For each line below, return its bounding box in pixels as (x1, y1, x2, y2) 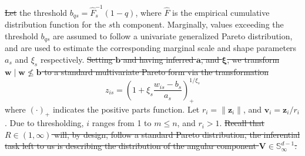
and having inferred (123, 53, 194, 65)
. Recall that (219, 117, 264, 129)
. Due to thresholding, (5, 117, 84, 129)
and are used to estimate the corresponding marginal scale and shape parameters (5, 42, 297, 54)
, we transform (227, 53, 280, 65)
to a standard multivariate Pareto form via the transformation (44, 65, 269, 77)
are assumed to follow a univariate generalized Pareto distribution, (53, 29, 293, 42)
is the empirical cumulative (172, 6, 270, 18)
